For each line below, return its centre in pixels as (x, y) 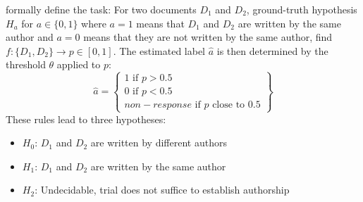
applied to (79, 64)
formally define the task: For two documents (101, 9)
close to (229, 105)
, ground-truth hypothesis (302, 9)
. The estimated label (159, 50)
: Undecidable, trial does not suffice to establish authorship (162, 190)
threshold (26, 64)
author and (30, 37)
